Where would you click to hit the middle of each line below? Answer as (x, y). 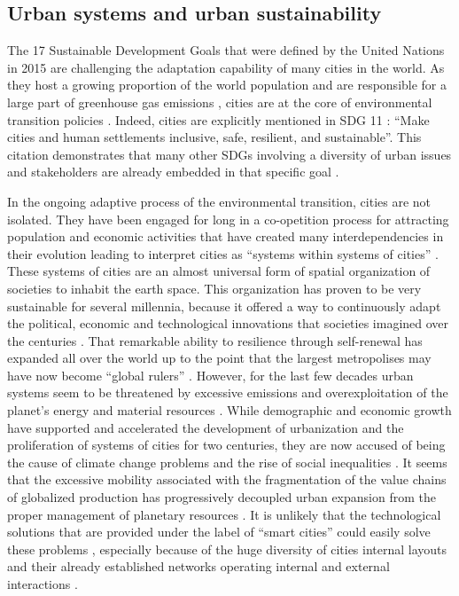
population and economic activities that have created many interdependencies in (226, 236)
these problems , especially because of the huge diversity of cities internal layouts (227, 549)
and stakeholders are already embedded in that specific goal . (173, 172)
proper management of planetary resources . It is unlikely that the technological (224, 514)
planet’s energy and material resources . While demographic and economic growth (229, 410)
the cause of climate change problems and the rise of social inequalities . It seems (227, 462)
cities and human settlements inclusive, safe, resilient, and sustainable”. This (214, 137)
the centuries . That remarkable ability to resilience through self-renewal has (215, 340)
